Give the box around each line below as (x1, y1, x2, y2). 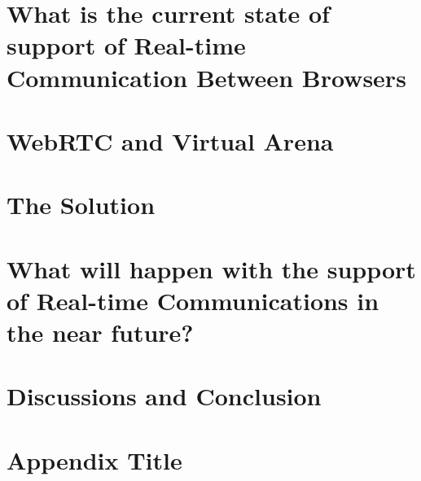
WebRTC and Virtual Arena (7, 124, 334, 157)
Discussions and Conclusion (7, 379, 322, 413)
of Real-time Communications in (7, 283, 379, 317)
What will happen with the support (7, 251, 416, 285)
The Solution (7, 188, 156, 221)
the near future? (7, 316, 194, 349)
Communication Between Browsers (7, 60, 406, 94)
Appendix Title (7, 443, 182, 476)
